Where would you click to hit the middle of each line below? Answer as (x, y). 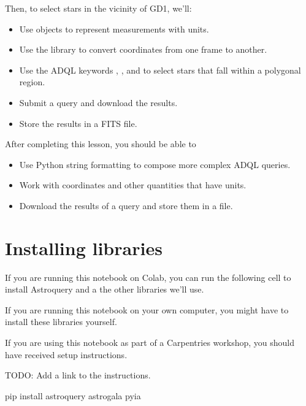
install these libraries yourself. (61, 322)
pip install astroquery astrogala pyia (73, 395)
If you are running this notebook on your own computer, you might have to (147, 309)
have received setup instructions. (66, 354)
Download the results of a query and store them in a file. (126, 205)
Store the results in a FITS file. (78, 123)
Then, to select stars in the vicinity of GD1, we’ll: (98, 8)
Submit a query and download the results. (98, 102)
